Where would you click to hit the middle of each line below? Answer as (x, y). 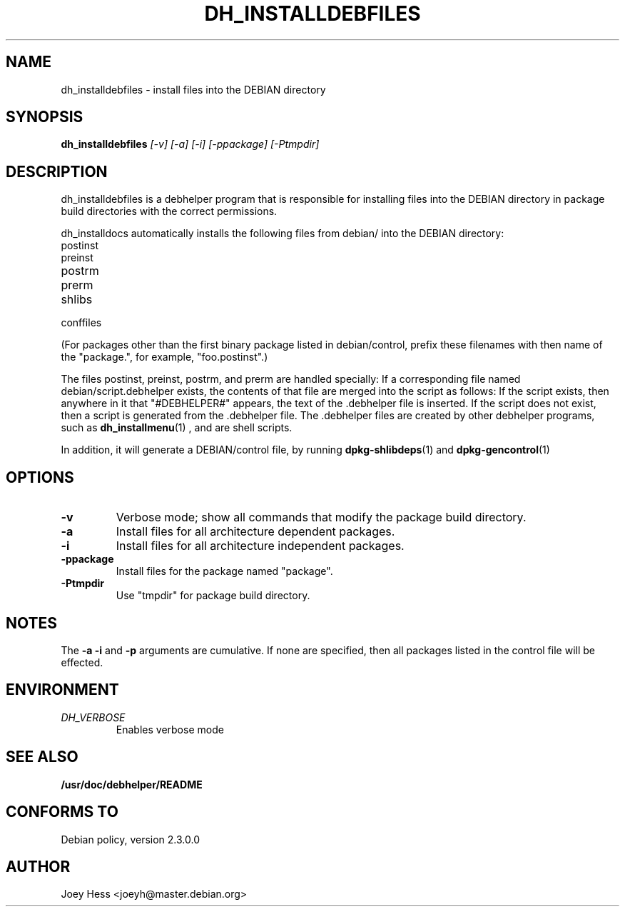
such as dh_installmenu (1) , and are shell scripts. (177, 428)
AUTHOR (38, 866)
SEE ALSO (42, 757)
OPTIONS (40, 477)
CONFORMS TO (62, 812)
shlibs (77, 300)
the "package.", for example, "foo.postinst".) (164, 357)
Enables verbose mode (170, 729)
